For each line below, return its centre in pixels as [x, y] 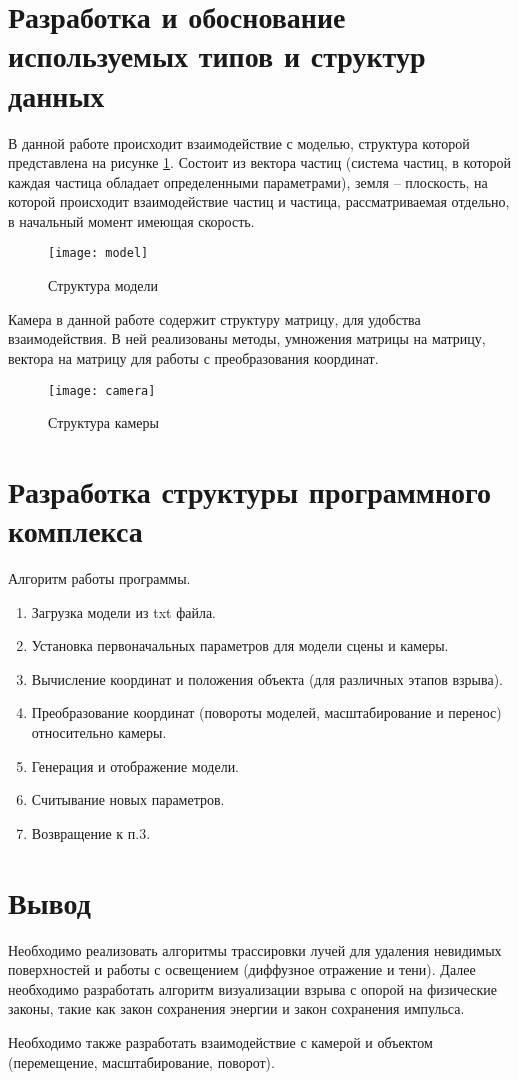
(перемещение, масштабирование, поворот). [141, 1061]
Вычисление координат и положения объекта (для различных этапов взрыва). [267, 678]
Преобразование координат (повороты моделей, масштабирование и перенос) [266, 712]
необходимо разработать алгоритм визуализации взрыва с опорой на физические [253, 988]
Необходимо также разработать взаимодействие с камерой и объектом [220, 1041]
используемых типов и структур [217, 55]
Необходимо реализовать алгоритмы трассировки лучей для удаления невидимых [255, 949]
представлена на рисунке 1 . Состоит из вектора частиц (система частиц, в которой [259, 162]
